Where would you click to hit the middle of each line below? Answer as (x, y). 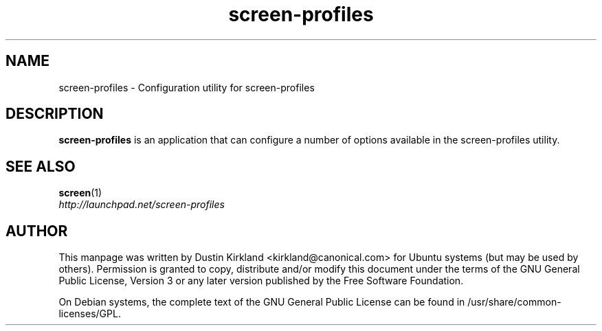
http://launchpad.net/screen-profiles (142, 205)
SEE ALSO (41, 166)
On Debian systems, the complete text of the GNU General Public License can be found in (262, 302)
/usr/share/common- (514, 302)
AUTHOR (37, 231)
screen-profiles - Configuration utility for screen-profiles (187, 87)
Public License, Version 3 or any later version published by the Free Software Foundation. (261, 281)
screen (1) (80, 193)
